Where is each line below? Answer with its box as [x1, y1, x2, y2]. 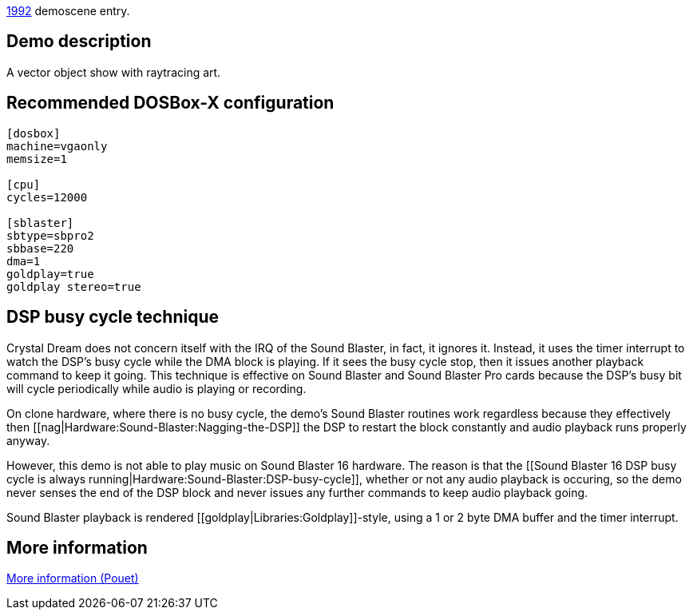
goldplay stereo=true [6, 280, 141, 293]
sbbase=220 [6, 241, 74, 255]
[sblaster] [6, 216, 74, 229]
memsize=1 [6, 152, 67, 165]
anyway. [6, 433, 50, 447]
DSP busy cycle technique [6, 307, 219, 328]
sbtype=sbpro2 [6, 229, 94, 242]
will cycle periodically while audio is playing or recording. [6, 381, 307, 395]
